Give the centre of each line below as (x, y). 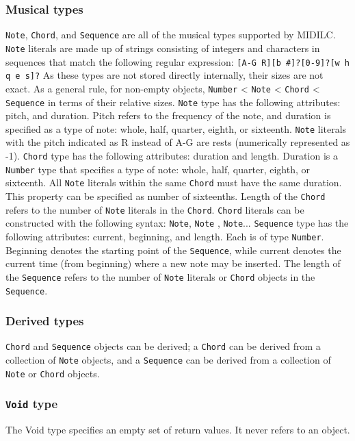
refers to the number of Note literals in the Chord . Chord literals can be (155, 209)
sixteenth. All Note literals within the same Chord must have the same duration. (174, 182)
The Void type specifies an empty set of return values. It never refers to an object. (178, 430)
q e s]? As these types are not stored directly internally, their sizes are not (165, 75)
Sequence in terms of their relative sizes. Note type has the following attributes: (173, 102)
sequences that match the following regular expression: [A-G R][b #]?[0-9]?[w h (178, 61)
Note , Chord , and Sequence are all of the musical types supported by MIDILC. (171, 35)
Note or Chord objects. (53, 373)
